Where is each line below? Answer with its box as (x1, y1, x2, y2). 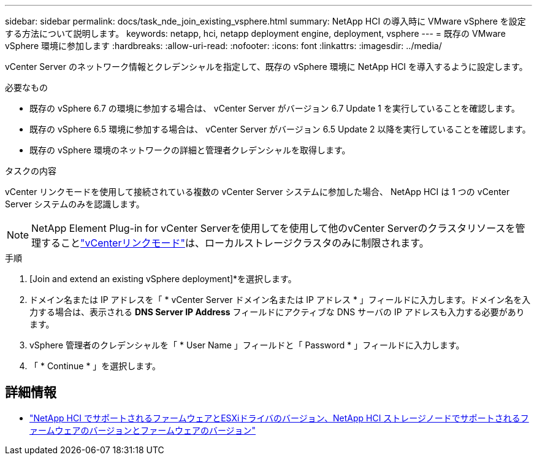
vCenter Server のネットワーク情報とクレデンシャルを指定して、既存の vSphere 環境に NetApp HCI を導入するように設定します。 (5, 61, 528, 72)
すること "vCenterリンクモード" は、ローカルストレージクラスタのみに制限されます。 (41, 237, 429, 249)
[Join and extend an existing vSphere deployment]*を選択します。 (29, 274, 297, 284)
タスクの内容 (5, 166, 56, 176)
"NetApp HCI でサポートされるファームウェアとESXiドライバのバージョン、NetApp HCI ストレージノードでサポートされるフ (29, 412, 529, 423)
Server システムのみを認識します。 (5, 199, 145, 209)
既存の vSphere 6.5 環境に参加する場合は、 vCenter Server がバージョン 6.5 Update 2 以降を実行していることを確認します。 (29, 124, 531, 134)
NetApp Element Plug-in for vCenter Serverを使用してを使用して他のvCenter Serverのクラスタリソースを (31, 222, 516, 234)
